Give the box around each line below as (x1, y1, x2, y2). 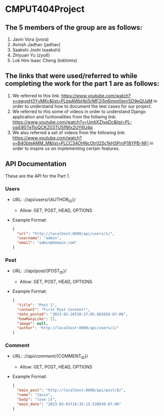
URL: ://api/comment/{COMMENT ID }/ (12, 353, 88, 360)
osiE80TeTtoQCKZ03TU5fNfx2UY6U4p (12, 124, 93, 130)
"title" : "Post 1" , (17, 302, 57, 308)
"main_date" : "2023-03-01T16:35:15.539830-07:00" (17, 402, 121, 407)
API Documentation (5, 160, 67, 168)
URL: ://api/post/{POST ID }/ (12, 268, 67, 275)
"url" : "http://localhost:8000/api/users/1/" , (17, 231, 115, 236)
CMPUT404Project (5, 3, 85, 15)
